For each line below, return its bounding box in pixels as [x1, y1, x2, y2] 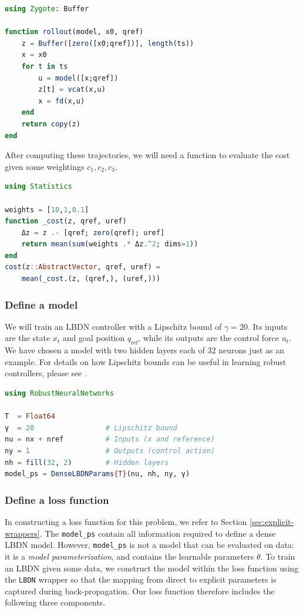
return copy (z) [21, 119, 80, 128]
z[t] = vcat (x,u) [38, 85, 106, 94]
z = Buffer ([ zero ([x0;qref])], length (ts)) [21, 39, 194, 48]
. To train [260, 550, 295, 562]
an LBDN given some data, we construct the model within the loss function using [5, 561, 299, 574]
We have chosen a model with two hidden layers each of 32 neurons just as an [5, 344, 285, 356]
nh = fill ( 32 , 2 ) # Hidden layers [5, 458, 169, 467]
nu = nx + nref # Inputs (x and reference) [5, 435, 215, 444]
